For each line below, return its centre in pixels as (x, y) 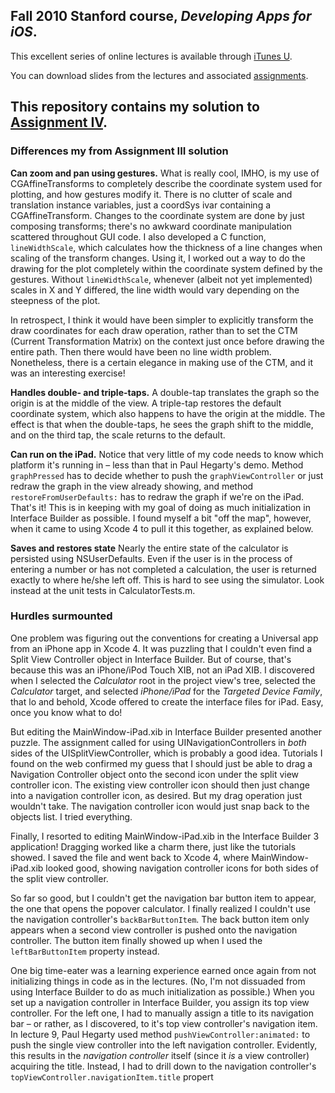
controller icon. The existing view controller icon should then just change (160, 785)
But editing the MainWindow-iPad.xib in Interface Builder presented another (166, 731)
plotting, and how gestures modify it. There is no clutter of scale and (151, 194)
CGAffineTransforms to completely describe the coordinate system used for (166, 183)
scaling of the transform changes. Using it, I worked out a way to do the (158, 258)
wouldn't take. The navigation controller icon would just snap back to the (160, 806)
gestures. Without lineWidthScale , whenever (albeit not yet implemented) (161, 279)
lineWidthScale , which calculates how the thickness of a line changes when (166, 247)
